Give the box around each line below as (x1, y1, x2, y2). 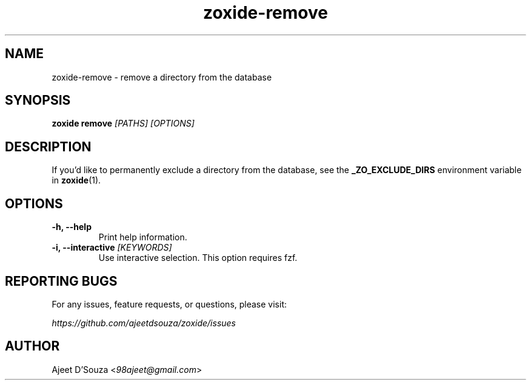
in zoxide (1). (52, 175, 101, 186)
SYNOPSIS (5, 93, 71, 108)
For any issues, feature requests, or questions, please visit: (52, 298, 287, 309)
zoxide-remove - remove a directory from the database (52, 71, 272, 82)
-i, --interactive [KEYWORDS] (52, 242, 172, 253)
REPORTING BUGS (5, 273, 118, 289)
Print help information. (98, 232, 187, 243)
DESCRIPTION (5, 139, 92, 154)
